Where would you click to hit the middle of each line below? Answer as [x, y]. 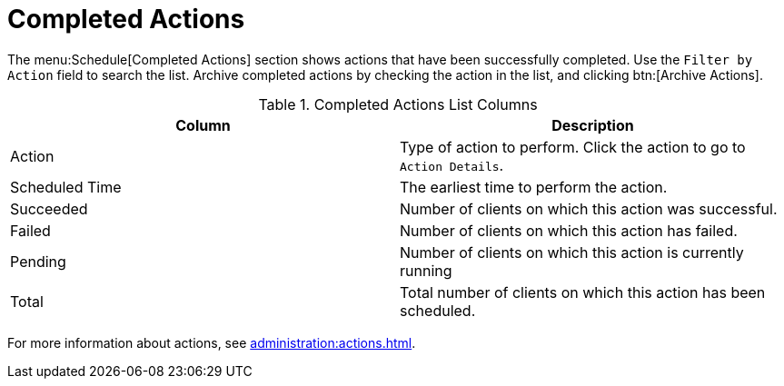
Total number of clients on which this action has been [583, 292]
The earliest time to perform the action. [534, 187]
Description [593, 125]
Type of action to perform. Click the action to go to [573, 147]
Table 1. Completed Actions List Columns [398, 104]
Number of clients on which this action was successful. [589, 208]
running [426, 270]
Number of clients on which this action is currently [572, 252]
